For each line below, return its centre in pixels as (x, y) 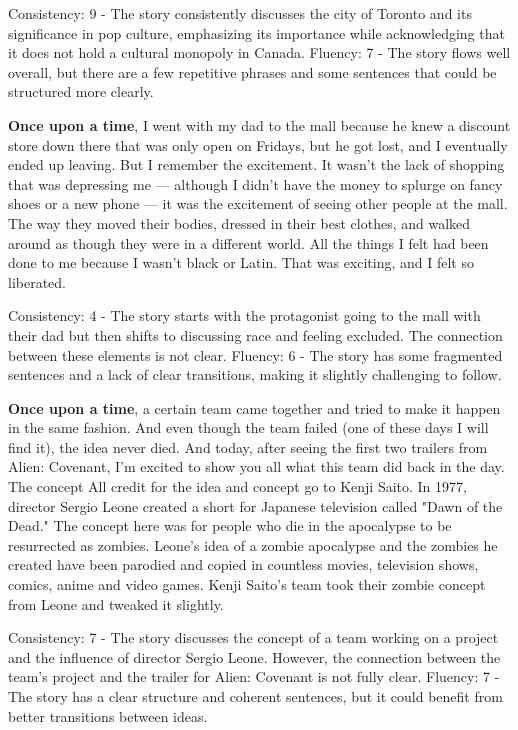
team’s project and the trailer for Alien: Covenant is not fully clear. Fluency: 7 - (254, 676)
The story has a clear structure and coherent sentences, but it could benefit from (255, 696)
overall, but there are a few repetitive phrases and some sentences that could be (252, 71)
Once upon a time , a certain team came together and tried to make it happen (254, 407)
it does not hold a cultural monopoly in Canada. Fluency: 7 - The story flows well (259, 52)
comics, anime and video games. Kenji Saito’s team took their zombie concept (247, 584)
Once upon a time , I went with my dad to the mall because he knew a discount (259, 124)
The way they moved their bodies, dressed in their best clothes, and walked (239, 222)
